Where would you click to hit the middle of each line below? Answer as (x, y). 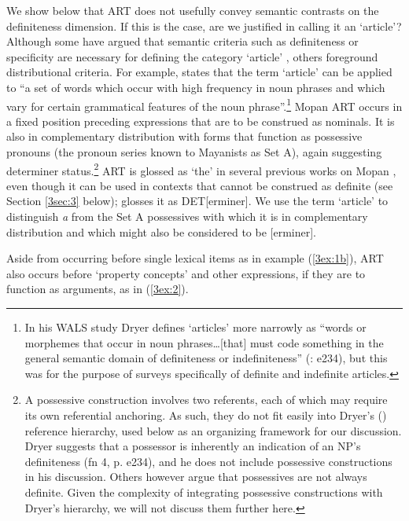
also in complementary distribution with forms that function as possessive (184, 136)
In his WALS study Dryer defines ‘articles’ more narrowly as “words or (195, 327)
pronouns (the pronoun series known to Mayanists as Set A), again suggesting (194, 152)
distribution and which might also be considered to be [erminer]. (161, 231)
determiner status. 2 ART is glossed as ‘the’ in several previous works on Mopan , (201, 169)
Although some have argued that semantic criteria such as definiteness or (182, 41)
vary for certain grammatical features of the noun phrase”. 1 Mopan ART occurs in (204, 105)
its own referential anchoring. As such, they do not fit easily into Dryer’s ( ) (206, 415)
